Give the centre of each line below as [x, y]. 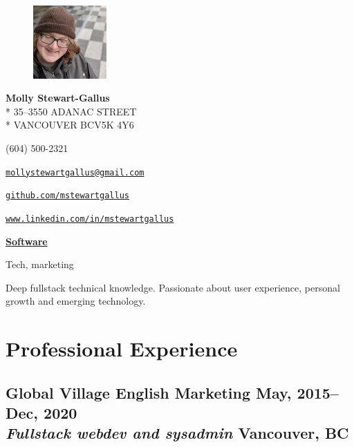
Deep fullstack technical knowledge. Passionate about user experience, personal [173, 287]
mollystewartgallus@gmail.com [75, 172]
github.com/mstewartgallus [67, 196]
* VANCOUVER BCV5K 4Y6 [70, 125]
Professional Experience [122, 349]
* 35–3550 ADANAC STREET [71, 111]
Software [27, 241]
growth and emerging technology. [76, 301]
